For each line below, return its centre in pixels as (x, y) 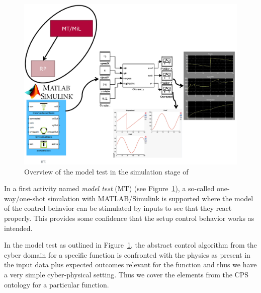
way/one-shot (25, 198)
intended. (18, 228)
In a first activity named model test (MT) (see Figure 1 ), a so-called (109, 188)
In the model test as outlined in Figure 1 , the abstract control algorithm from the (130, 245)
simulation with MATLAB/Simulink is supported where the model (150, 198)
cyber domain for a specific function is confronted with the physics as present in (127, 254)
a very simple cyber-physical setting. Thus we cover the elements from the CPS (126, 274)
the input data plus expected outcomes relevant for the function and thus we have (130, 265)
